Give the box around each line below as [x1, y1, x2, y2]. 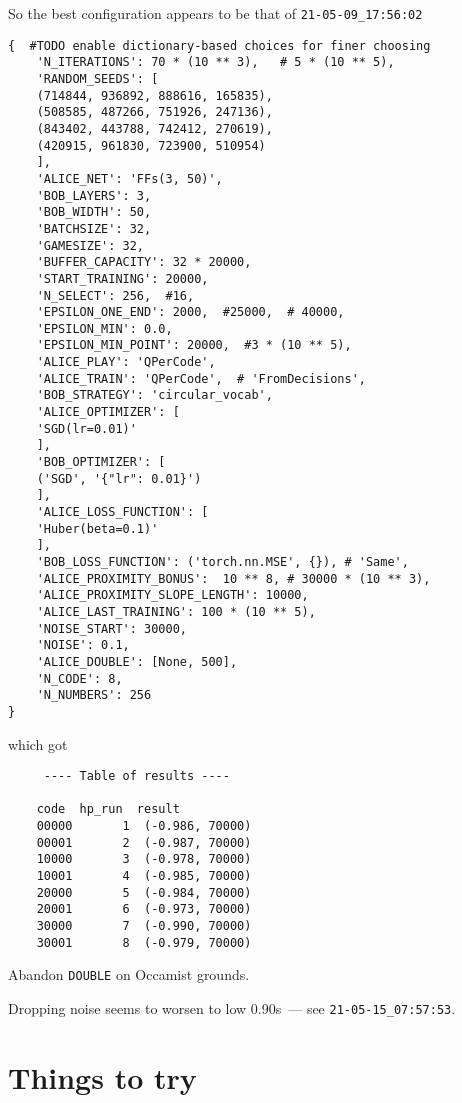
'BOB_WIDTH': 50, [36, 205, 152, 220]
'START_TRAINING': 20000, [36, 271, 209, 286]
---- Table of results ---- [43, 769, 230, 784]
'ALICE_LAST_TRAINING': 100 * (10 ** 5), [36, 604, 316, 619]
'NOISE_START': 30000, [36, 621, 187, 636]
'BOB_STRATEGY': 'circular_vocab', [36, 388, 273, 403]
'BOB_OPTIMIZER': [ [36, 455, 166, 470]
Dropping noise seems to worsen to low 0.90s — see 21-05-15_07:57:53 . [8, 998, 456, 1019]
